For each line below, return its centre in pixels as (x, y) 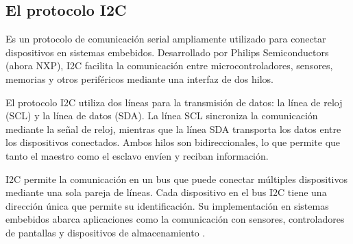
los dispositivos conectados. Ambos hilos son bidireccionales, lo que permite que (173, 142)
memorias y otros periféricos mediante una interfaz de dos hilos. (140, 78)
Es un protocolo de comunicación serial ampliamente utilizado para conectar (166, 39)
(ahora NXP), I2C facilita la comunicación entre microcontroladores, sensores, (169, 65)
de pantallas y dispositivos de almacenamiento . (106, 232)
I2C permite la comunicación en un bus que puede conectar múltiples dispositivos (176, 179)
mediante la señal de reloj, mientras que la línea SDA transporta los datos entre (173, 129)
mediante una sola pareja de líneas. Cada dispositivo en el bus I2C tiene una (166, 192)
